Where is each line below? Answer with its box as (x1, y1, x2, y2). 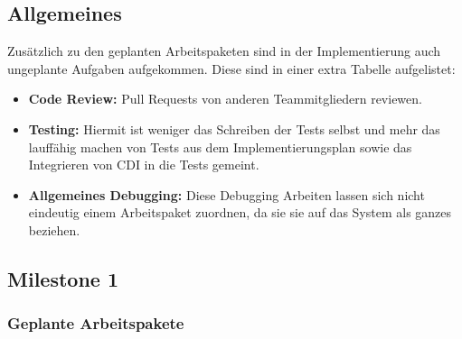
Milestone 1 (7, 264, 118, 292)
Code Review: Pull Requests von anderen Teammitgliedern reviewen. (28, 89, 422, 108)
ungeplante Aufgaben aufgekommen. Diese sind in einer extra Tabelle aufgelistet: (7, 59, 456, 78)
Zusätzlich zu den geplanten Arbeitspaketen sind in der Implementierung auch (7, 41, 441, 60)
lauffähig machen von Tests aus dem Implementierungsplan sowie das (28, 137, 412, 156)
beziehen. (28, 220, 80, 239)
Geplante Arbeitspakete (7, 312, 184, 334)
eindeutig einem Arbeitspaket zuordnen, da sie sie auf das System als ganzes (28, 203, 452, 222)
